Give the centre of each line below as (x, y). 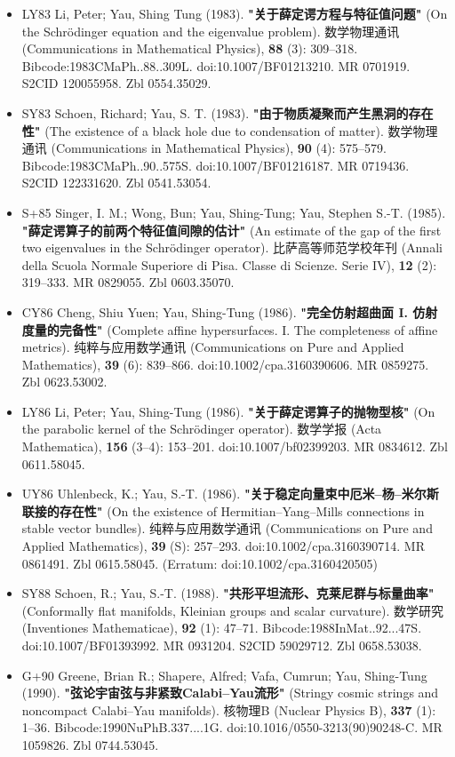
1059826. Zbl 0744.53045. (90, 744)
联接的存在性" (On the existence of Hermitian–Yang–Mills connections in (223, 510)
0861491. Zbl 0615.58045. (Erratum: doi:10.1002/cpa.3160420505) (200, 563)
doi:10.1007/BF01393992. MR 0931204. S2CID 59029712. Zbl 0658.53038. (222, 645)
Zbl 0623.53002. (64, 382)
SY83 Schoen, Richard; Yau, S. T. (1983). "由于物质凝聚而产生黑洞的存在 (227, 112)
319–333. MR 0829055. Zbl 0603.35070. (128, 282)
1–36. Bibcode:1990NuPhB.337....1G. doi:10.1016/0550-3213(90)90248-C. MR (232, 727)
